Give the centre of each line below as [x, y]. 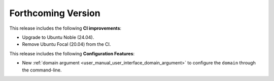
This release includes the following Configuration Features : [72, 53]
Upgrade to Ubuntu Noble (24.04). [58, 37]
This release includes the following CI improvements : [65, 28]
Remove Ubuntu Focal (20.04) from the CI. [66, 44]
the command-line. [42, 70]
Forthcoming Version [55, 13]
